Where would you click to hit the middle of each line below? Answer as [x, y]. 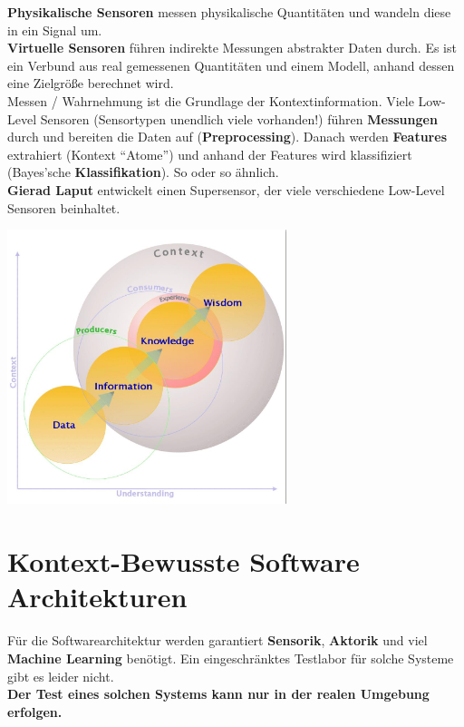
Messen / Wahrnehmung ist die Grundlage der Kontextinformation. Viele [211, 100]
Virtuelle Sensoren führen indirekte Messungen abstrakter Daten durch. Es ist [232, 48]
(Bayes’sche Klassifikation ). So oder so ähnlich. [143, 172]
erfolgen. [35, 711]
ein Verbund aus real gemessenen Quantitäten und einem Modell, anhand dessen [231, 65]
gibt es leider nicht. [61, 676]
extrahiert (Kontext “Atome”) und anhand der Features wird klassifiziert [210, 154]
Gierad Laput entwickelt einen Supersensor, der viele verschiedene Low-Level [226, 189]
